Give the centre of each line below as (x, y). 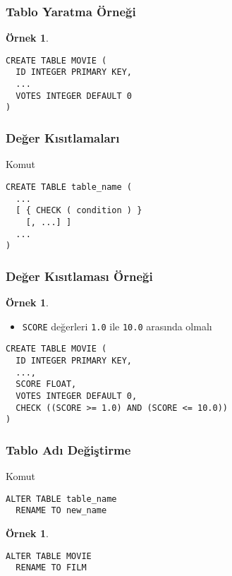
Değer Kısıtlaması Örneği (79, 276)
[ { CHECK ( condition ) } (79, 211)
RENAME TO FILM (51, 568)
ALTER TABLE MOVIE (49, 556)
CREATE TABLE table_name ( (69, 187)
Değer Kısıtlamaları (63, 138)
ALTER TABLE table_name (61, 499)
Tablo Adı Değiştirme (68, 449)
